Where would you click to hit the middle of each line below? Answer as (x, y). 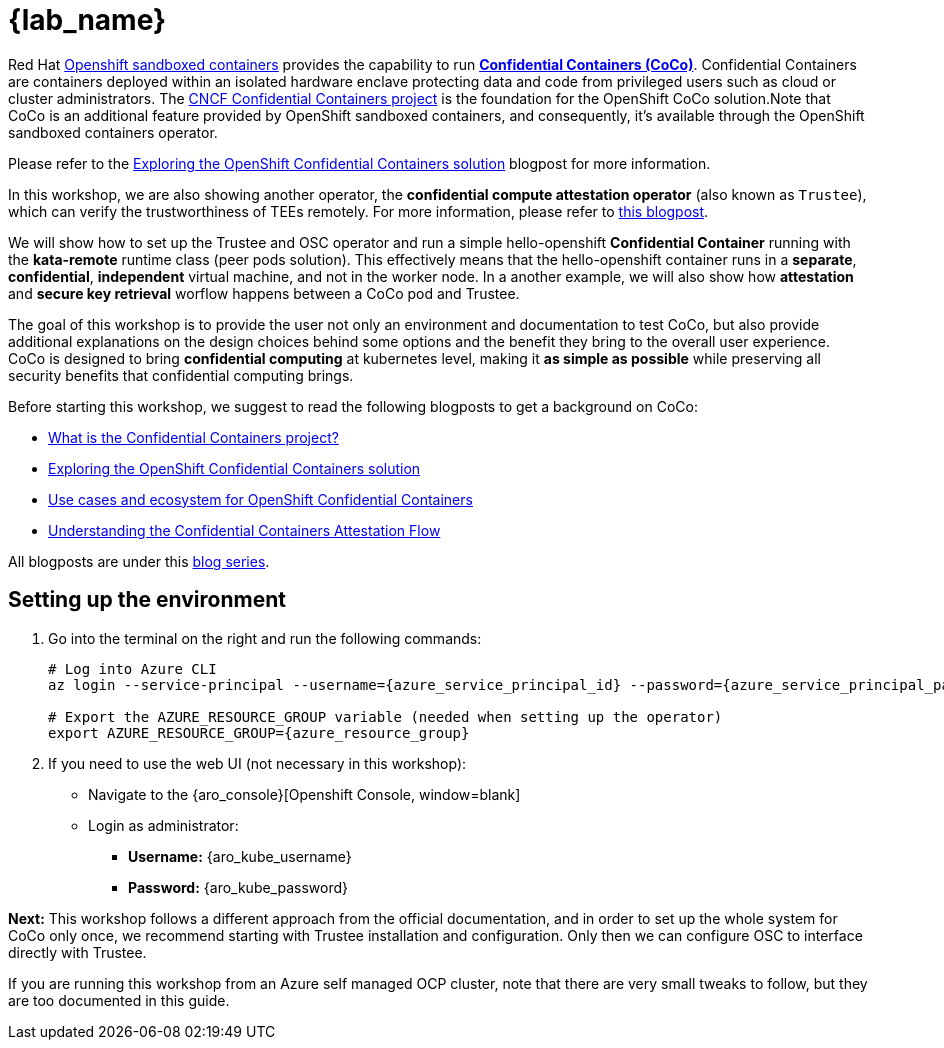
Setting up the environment (147, 600)
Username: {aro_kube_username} (240, 856)
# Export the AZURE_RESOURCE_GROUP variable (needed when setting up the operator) (385, 716)
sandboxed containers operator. (113, 132)
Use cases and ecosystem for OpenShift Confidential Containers (260, 499)
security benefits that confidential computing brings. (181, 375)
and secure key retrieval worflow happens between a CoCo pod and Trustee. (264, 293)
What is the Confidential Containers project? (193, 437)
